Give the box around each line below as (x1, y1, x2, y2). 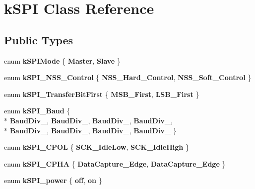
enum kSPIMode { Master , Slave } (4, 55, 121, 66)
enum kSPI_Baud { (4, 105, 70, 116)
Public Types (4, 32, 73, 47)
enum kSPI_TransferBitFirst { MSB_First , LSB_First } (4, 89, 199, 99)
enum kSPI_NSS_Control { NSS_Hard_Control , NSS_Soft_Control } (4, 72, 252, 83)
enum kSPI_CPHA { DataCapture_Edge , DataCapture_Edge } (4, 158, 226, 169)
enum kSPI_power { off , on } (4, 175, 102, 186)
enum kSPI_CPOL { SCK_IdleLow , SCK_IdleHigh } (4, 142, 189, 152)
